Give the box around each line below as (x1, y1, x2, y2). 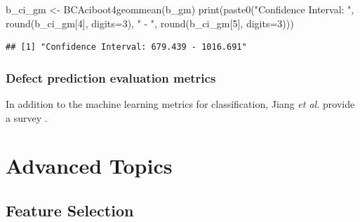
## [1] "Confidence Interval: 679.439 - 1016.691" (6, 42, 247, 53)
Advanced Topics (6, 151, 173, 180)
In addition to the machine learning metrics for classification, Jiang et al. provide (6, 97, 355, 111)
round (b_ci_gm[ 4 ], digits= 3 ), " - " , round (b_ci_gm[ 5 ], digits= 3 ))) (6, 15, 294, 30)
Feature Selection (6, 199, 134, 221)
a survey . (6, 110, 48, 125)
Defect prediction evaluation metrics (6, 69, 216, 86)
